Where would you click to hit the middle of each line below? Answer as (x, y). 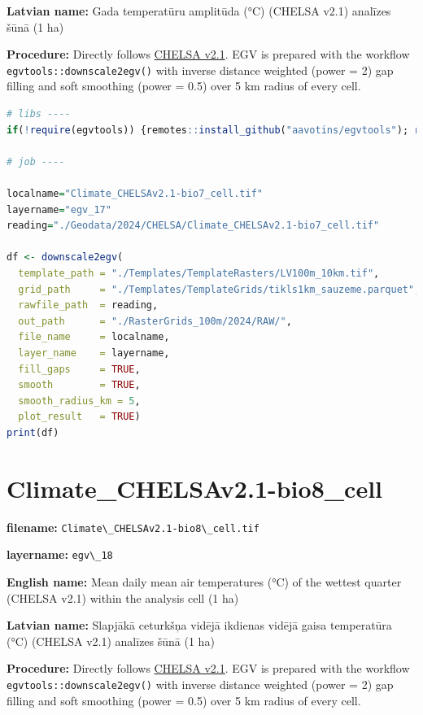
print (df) (33, 432)
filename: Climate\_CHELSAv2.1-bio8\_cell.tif (133, 527)
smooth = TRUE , (79, 385)
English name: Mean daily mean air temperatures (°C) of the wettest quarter (204, 581)
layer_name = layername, (94, 353)
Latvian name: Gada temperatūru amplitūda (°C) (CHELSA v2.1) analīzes (199, 11)
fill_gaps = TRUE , (79, 369)
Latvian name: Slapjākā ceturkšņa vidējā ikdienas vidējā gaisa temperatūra (199, 625)
